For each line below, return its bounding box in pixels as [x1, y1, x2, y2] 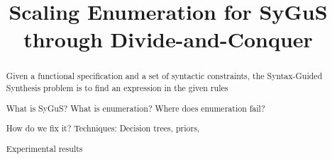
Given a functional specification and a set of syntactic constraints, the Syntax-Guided [6, 70, 323, 82]
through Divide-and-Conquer [23, 25, 313, 54]
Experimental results [6, 142, 83, 154]
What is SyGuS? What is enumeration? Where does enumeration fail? [6, 102, 265, 114]
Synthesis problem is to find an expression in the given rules [6, 82, 228, 94]
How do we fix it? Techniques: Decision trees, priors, [6, 122, 200, 134]
